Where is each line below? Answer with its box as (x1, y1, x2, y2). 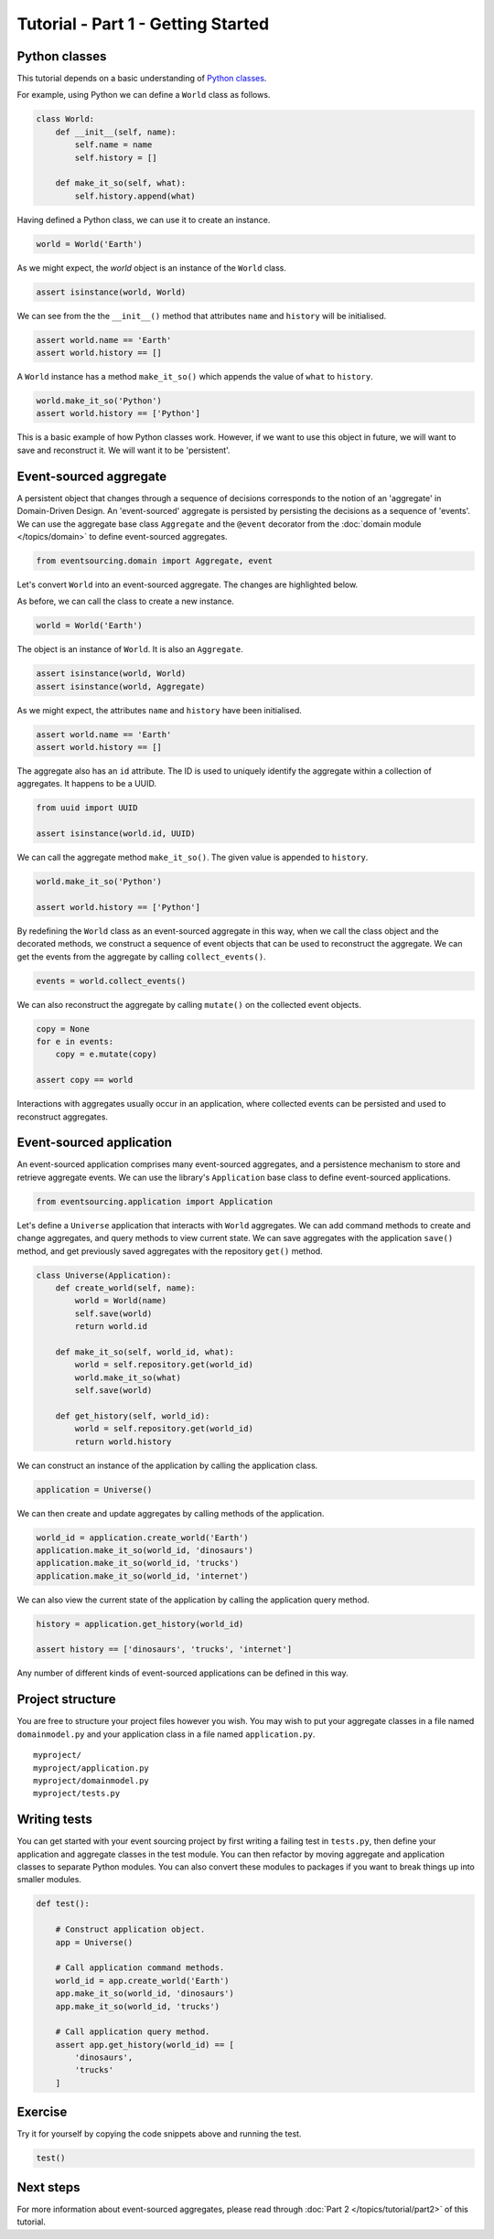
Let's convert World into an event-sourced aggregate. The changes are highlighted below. (16, 579, 359, 590)
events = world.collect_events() (36, 975, 187, 986)
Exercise (16, 2105, 68, 2120)
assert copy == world (36, 1075, 134, 1086)
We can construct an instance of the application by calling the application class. (16, 1460, 318, 1471)
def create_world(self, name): (55, 1282, 196, 1293)
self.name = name (74, 140, 153, 150)
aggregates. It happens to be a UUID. (16, 778, 157, 789)
